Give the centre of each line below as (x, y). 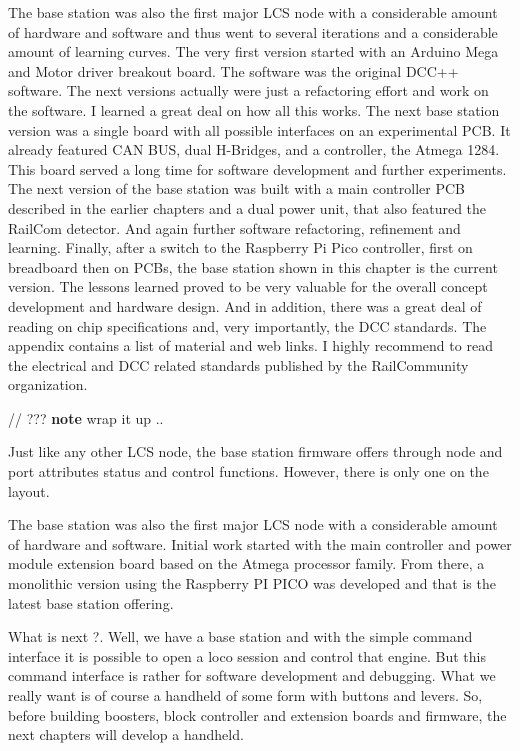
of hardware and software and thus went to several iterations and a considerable (253, 31)
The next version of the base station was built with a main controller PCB (236, 188)
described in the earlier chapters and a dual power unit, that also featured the (247, 207)
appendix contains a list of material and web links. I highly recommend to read (250, 345)
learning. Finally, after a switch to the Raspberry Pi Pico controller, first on (240, 247)
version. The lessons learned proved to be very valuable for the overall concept (248, 286)
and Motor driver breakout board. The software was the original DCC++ (233, 70)
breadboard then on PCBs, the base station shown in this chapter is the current (253, 266)
